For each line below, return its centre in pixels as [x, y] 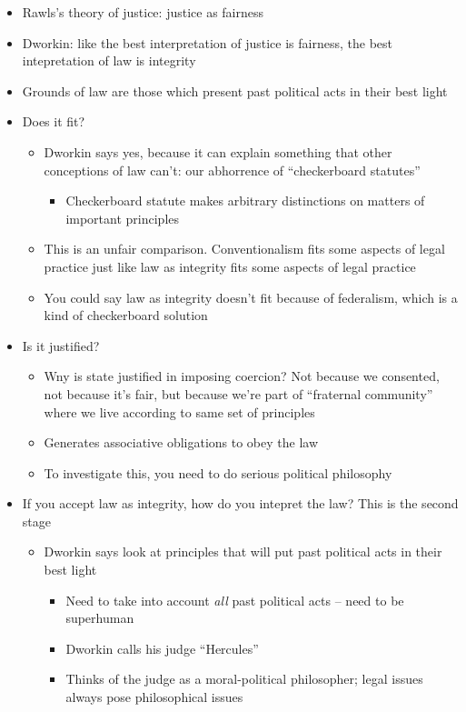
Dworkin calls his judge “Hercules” [162, 648]
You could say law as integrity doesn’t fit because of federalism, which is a [251, 297]
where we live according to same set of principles [179, 411]
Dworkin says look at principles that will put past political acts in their [243, 552]
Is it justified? [61, 345]
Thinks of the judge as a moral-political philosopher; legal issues [244, 679]
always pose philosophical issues [154, 697]
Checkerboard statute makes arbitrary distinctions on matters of [245, 201]
